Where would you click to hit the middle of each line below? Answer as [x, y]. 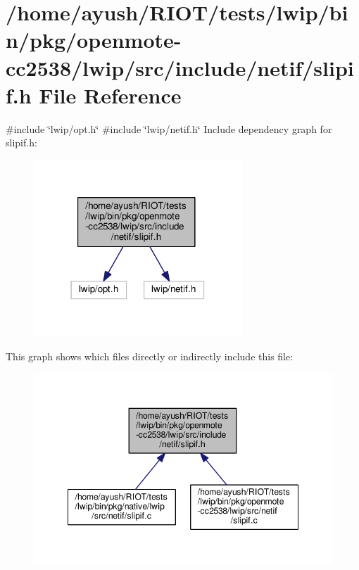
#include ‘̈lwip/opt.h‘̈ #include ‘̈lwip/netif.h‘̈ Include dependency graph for [169, 128]
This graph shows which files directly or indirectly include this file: [150, 356]
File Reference [110, 95]
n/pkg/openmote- [94, 40]
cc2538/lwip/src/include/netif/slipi [180, 67]
